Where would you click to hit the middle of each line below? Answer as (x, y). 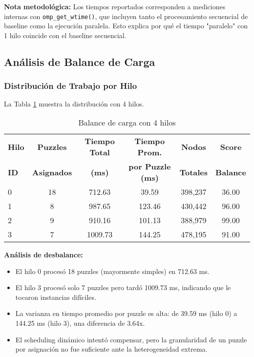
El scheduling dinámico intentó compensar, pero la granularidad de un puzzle (131, 339)
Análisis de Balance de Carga (80, 61)
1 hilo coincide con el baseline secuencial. (65, 35)
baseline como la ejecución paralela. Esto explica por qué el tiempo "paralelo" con (126, 26)
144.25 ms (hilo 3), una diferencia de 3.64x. (80, 323)
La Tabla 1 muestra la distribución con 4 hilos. (74, 104)
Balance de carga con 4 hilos (127, 123)
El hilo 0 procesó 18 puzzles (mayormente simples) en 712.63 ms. (112, 271)
